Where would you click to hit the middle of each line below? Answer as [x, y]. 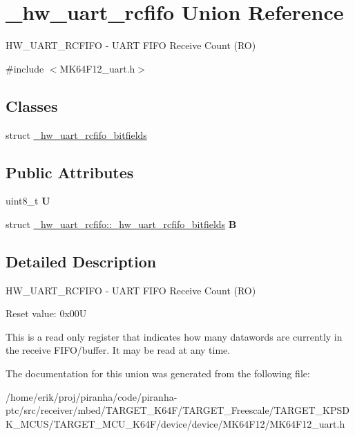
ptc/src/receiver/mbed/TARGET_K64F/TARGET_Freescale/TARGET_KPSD [177, 410]
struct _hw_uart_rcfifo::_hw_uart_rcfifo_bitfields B [121, 224]
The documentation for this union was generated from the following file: [158, 373]
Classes [32, 105]
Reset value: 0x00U [46, 313]
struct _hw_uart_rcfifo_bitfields [76, 134]
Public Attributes [70, 172]
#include [25, 68]
